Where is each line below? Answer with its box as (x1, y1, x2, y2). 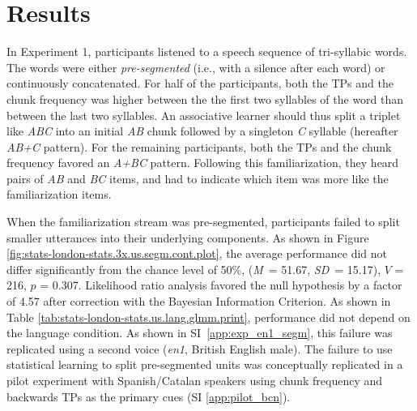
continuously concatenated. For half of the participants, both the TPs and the (6, 75, 394, 92)
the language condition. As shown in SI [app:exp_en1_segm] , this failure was (6, 324, 393, 341)
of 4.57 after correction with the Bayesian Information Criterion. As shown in (6, 293, 391, 310)
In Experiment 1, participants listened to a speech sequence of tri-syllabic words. (6, 43, 407, 60)
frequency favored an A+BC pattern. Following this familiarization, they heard (6, 154, 399, 171)
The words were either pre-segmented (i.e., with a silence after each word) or (6, 58, 385, 75)
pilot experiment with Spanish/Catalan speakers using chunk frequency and (6, 372, 383, 388)
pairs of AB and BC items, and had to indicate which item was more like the (6, 169, 389, 186)
